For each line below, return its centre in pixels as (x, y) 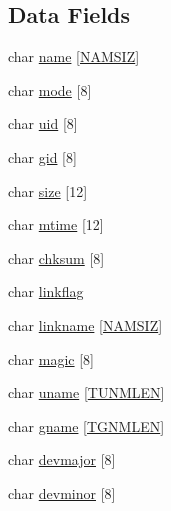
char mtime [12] (56, 224)
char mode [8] (50, 89)
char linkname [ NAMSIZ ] (85, 324)
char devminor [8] (62, 492)
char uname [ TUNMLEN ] (86, 392)
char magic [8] (51, 358)
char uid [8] (43, 123)
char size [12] (48, 190)
